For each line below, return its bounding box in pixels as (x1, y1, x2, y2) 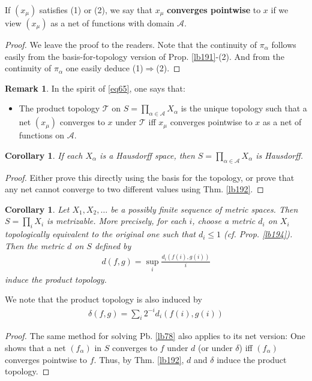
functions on (19, 129, 64, 141)
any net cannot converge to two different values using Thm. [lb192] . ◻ (5, 183, 264, 195)
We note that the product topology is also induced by (5, 293, 202, 306)
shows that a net (5, 341, 66, 353)
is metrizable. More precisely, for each (47, 214, 187, 227)
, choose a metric (192, 214, 256, 227)
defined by (94, 239, 131, 252)
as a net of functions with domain (50, 17, 175, 29)
